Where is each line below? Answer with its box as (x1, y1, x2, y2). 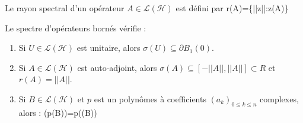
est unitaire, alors (76, 41, 141, 54)
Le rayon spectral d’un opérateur (5, 2, 125, 14)
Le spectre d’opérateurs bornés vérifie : (5, 21, 146, 34)
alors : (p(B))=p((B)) (18, 106, 97, 118)
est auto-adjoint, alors (77, 61, 157, 73)
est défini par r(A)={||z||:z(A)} (176, 2, 289, 14)
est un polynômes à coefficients (94, 92, 206, 105)
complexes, (260, 92, 299, 105)
